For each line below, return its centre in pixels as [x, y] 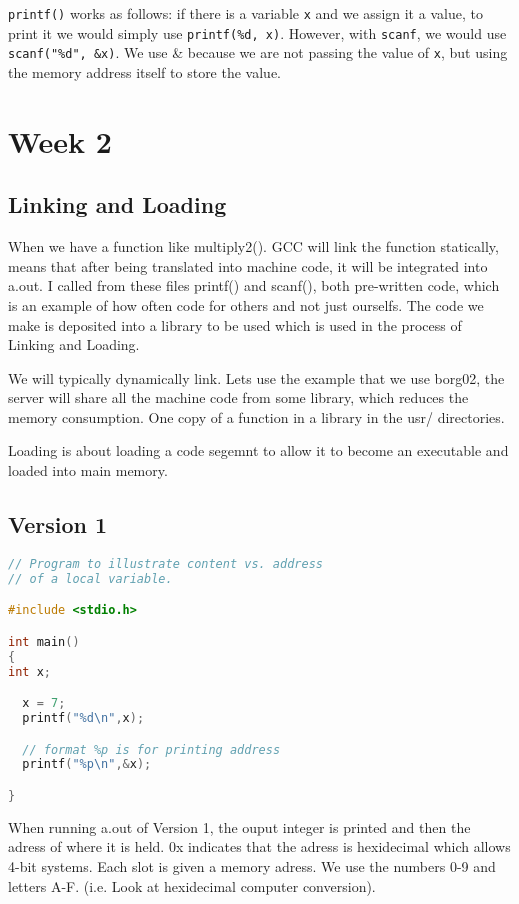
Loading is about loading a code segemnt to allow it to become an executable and [258, 450]
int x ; [29, 671]
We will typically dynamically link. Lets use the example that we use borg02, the [256, 377]
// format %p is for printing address [151, 749]
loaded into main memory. [88, 470]
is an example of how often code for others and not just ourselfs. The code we [246, 304]
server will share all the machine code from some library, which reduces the [238, 397]
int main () [44, 641]
